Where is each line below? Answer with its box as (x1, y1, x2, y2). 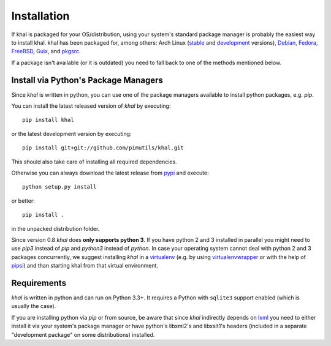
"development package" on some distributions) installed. (11, 331, 155, 338)
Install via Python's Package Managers (11, 75, 164, 85)
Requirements (11, 277, 67, 288)
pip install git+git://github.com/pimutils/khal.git (22, 145, 184, 151)
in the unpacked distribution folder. (11, 225, 100, 232)
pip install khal (22, 116, 74, 124)
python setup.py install (22, 184, 97, 190)
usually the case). (11, 303, 56, 310)
